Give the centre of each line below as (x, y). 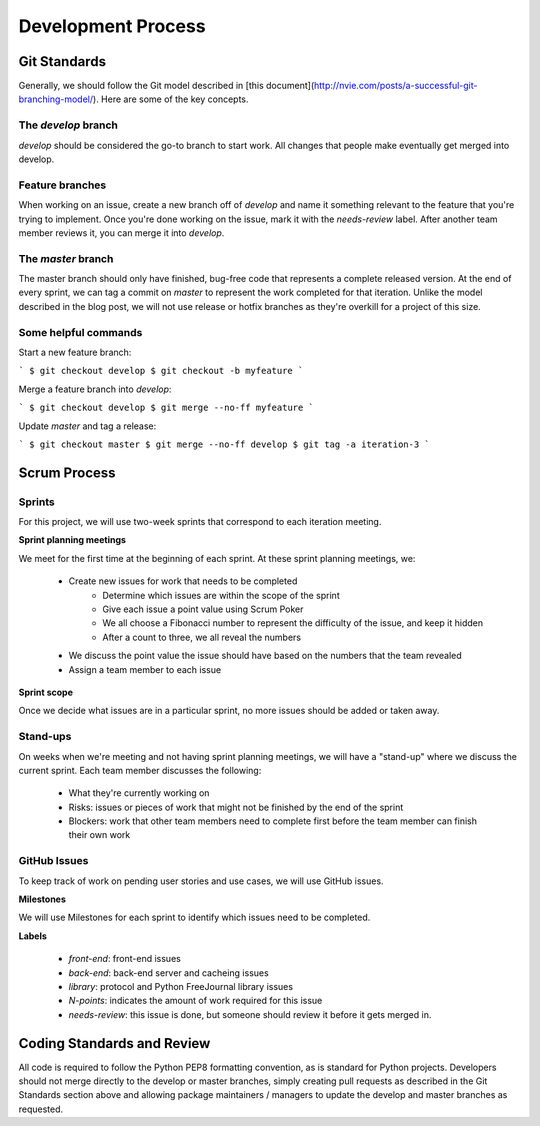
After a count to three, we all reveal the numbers (202, 637)
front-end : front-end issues (125, 959)
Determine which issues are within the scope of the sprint (221, 595)
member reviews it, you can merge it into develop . (121, 232)
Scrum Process (67, 472)
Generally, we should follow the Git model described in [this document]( (166, 86)
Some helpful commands (80, 332)
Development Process (112, 26)
